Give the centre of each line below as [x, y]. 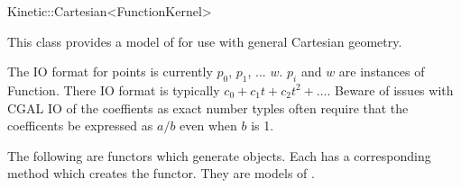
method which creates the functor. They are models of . [161, 173]
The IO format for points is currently [110, 72]
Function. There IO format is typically [114, 90]
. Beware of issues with [390, 90]
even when [208, 125]
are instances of [382, 72]
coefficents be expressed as [80, 125]
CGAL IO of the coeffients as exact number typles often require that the [208, 107]
